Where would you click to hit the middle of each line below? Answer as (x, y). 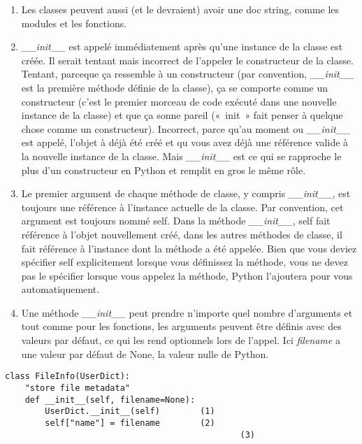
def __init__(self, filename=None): (110, 400)
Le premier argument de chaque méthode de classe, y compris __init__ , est (186, 193)
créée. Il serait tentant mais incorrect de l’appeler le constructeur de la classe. (187, 60)
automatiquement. (60, 289)
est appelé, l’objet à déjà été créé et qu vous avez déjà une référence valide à (185, 142)
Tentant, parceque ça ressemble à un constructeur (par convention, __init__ (188, 74)
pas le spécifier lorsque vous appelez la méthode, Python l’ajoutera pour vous (187, 275)
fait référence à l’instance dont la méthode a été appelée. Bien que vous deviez (189, 248)
